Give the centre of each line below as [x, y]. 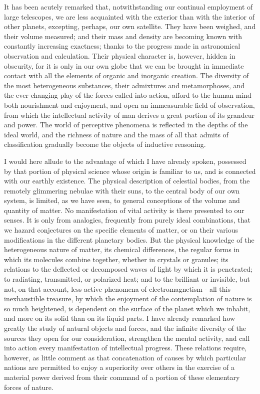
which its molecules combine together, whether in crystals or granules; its [116, 259]
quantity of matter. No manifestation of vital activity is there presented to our [124, 210]
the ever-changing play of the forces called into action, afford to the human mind [128, 95]
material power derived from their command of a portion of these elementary [122, 377]
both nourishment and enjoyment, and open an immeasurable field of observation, [129, 105]
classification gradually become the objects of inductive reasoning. [105, 144]
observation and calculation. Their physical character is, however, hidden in [120, 55]
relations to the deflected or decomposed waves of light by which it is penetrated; [128, 269]
